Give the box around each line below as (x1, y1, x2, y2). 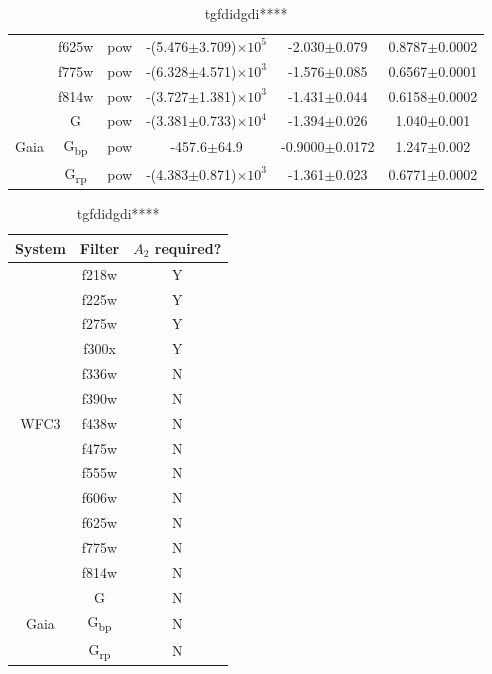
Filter (79, 237, 120, 258)
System (15, 237, 66, 258)
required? (154, 237, 222, 258)
